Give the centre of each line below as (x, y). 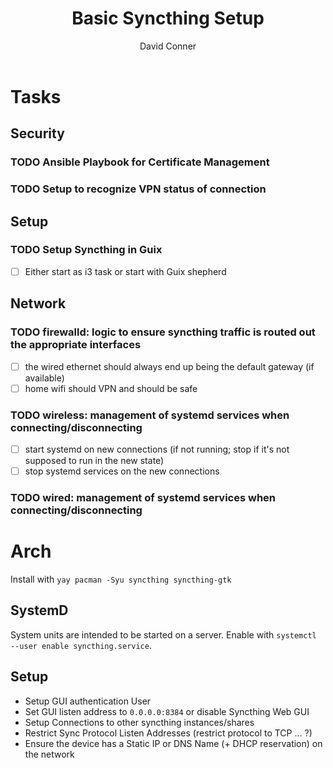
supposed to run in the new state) (94, 461)
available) (44, 378)
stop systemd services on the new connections (122, 471)
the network (49, 754)
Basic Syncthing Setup (168, 18)
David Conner (168, 46)
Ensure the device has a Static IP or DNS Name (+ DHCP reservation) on (173, 743)
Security (37, 133)
